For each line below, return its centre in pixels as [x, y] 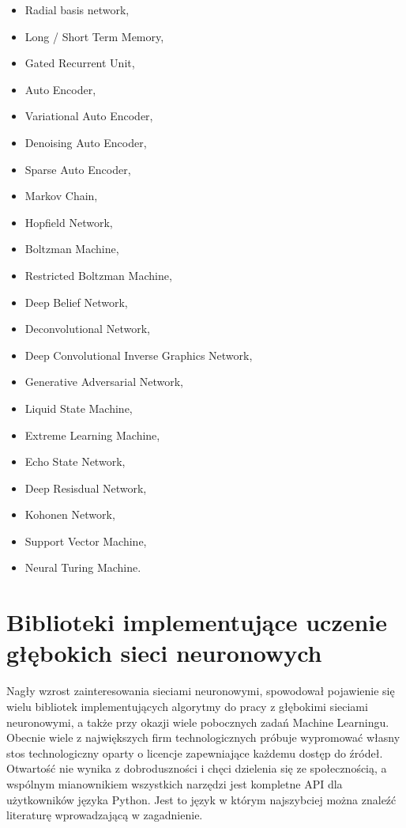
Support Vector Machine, [86, 541]
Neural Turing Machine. [83, 567]
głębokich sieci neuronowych [164, 653]
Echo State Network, [75, 461]
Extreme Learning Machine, [92, 435]
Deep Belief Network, [76, 302]
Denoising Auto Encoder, [86, 142]
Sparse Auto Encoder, [78, 169]
